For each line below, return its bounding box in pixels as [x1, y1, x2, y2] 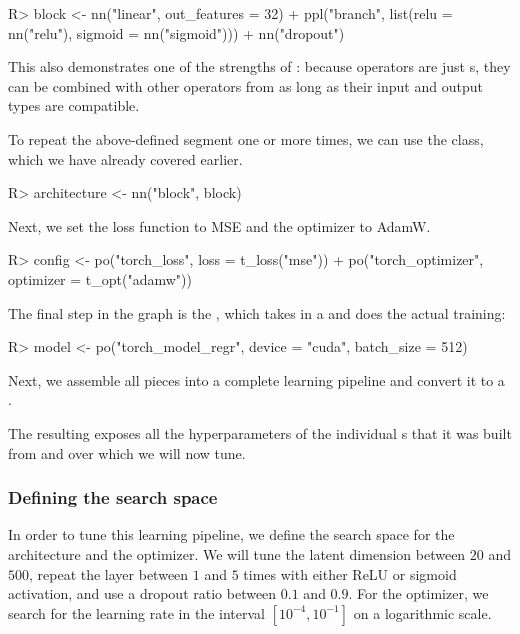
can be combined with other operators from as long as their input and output [8, 75, 483, 96]
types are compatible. [8, 95, 140, 116]
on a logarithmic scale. [353, 602, 492, 623]
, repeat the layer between [29, 563, 189, 584]
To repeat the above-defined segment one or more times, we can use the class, [8, 128, 484, 149]
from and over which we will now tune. [8, 442, 246, 463]
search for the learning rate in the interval [8, 602, 265, 623]
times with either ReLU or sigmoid [243, 563, 457, 584]
